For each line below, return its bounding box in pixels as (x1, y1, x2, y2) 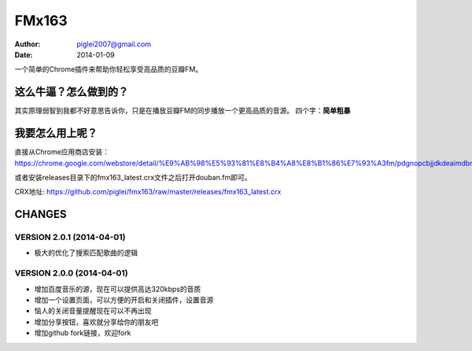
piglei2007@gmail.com (76, 39, 152, 49)
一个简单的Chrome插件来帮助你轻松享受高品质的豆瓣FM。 (14, 65, 203, 74)
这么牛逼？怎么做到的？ (14, 85, 129, 98)
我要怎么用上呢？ (14, 127, 98, 140)
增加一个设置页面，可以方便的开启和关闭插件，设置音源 (34, 295, 214, 305)
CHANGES (14, 208, 67, 221)
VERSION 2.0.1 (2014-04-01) (14, 232, 126, 243)
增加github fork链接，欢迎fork (34, 328, 131, 338)
